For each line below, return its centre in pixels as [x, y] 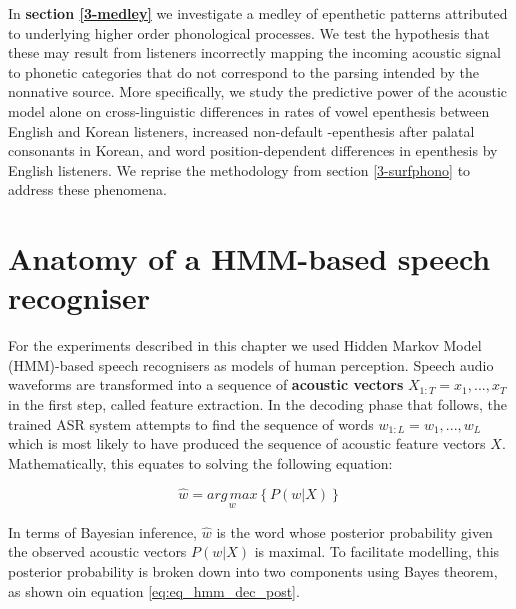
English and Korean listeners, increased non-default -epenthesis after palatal [241, 130]
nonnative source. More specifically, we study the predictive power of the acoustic [257, 91]
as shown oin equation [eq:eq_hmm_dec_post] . [154, 590]
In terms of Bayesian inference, [103, 531]
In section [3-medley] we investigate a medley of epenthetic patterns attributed [258, 13]
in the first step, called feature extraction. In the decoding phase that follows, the [257, 404]
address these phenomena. [87, 189]
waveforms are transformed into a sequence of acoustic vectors [206, 384]
